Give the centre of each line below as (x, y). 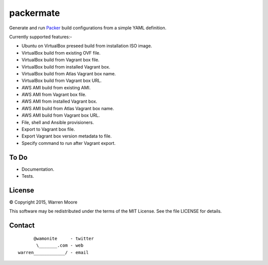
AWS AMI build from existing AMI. (56, 87)
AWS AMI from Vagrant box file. (54, 95)
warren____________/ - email (53, 252)
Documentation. (38, 169)
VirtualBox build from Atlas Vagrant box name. (69, 73)
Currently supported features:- (40, 37)
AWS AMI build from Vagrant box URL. (61, 115)
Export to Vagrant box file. (48, 130)
